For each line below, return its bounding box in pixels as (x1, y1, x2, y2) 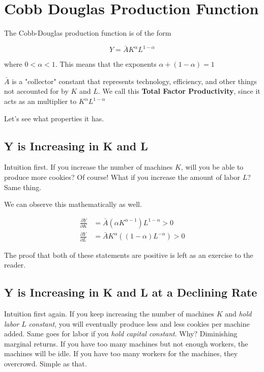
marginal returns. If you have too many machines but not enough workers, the (4, 338, 248, 349)
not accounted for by (4, 86, 69, 96)
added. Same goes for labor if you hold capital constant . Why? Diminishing (4, 328, 238, 339)
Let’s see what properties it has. (4, 113, 104, 123)
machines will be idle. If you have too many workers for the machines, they (4, 348, 238, 359)
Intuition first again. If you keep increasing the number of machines (4, 308, 214, 319)
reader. (4, 259, 26, 270)
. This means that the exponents (55, 59, 157, 69)
